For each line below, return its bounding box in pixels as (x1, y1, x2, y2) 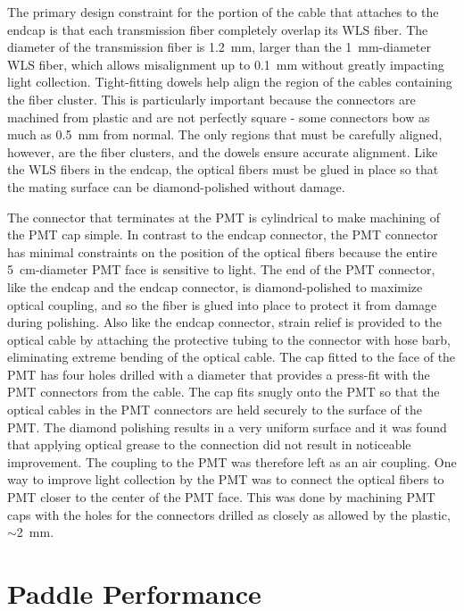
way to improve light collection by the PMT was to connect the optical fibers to (7, 470, 444, 489)
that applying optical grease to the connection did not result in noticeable (7, 435, 411, 454)
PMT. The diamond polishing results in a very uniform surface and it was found (7, 417, 447, 436)
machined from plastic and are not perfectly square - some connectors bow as (7, 107, 430, 126)
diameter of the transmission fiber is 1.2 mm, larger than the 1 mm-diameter (7, 38, 431, 56)
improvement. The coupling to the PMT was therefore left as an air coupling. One (7, 452, 457, 471)
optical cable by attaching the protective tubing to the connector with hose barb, (7, 330, 451, 348)
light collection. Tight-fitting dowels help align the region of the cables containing (7, 72, 452, 91)
